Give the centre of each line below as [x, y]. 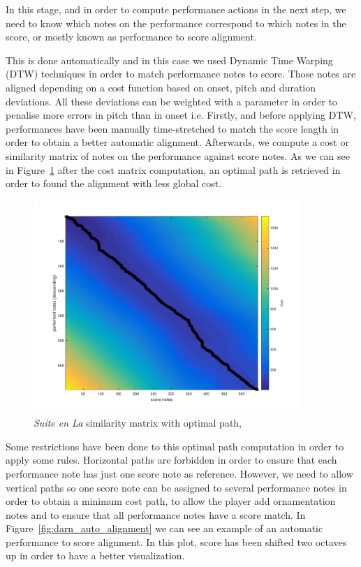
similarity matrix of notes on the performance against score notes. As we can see [178, 155]
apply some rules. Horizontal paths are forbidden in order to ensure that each [171, 460]
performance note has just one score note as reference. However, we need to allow [179, 473]
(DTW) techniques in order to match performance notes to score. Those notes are [181, 74]
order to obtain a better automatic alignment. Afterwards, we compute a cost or [177, 142]
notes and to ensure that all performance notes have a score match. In [156, 514]
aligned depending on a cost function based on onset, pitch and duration [161, 87]
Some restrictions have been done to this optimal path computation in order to [175, 446]
